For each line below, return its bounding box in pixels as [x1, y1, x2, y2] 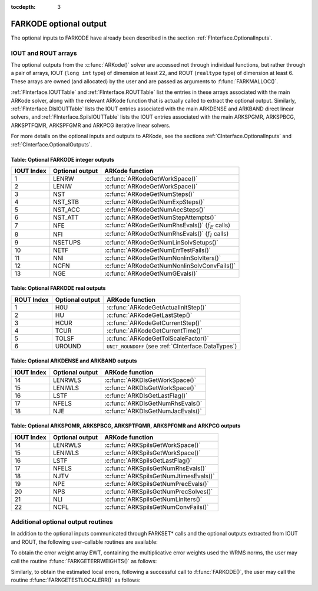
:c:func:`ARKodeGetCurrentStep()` [107, 319, 202, 327]
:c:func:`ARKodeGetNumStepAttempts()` [104, 213, 216, 221]
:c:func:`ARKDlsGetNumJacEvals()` [104, 407, 203, 415]
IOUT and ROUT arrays [11, 49, 77, 57]
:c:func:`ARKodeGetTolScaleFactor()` [107, 334, 209, 342]
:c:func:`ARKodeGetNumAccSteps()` [104, 205, 206, 214]
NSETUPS [53, 238, 81, 246]
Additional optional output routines [11, 518, 113, 526]
